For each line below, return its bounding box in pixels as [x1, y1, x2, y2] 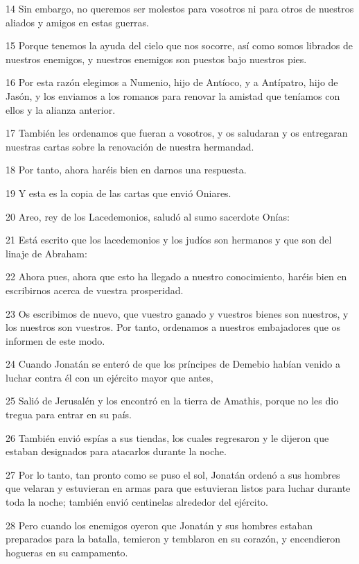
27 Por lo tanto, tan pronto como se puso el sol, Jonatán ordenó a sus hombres [6, 467, 340, 481]
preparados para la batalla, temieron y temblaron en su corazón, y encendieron [6, 531, 341, 546]
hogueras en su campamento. [6, 545, 128, 559]
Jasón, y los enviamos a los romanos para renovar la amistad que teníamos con [6, 88, 340, 103]
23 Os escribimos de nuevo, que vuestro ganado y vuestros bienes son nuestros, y [6, 306, 349, 321]
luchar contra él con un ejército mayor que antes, [6, 370, 213, 384]
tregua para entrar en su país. [6, 407, 132, 422]
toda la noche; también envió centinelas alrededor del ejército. [6, 495, 268, 509]
